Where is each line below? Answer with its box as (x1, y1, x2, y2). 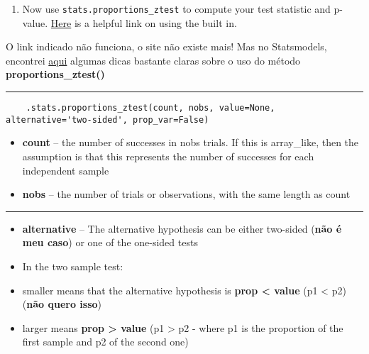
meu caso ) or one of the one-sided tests (22, 235, 198, 250)
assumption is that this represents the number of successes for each (22, 148, 314, 163)
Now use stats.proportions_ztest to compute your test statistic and (22, 1, 331, 16)
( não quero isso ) (22, 297, 101, 311)
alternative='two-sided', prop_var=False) (6, 114, 209, 125)
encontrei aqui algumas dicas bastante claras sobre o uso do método (6, 52, 301, 67)
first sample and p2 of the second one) (22, 334, 189, 349)
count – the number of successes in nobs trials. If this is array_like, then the (22, 135, 359, 150)
